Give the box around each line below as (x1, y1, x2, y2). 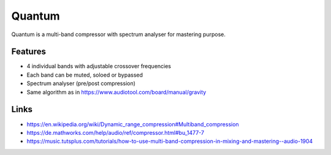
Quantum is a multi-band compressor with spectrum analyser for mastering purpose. (11, 31, 226, 38)
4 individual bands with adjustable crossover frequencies (26, 62, 172, 70)
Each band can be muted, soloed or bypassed (26, 71, 143, 78)
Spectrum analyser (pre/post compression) (26, 80, 136, 87)
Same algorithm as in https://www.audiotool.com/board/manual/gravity (26, 88, 207, 96)
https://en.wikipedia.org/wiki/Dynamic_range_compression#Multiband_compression (26, 120, 239, 128)
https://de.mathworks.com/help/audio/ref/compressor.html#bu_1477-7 (26, 129, 205, 136)
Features (11, 47, 46, 57)
